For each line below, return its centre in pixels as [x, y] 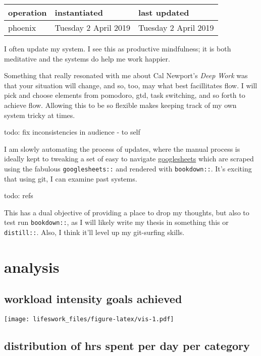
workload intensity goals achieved [93, 299]
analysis [32, 266]
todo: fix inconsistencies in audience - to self [72, 132]
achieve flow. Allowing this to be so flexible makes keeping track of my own [120, 105]
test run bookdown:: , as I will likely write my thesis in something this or [116, 222]
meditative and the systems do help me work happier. [87, 58]
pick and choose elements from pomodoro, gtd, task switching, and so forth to [125, 95]
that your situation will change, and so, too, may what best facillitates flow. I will [131, 85]
